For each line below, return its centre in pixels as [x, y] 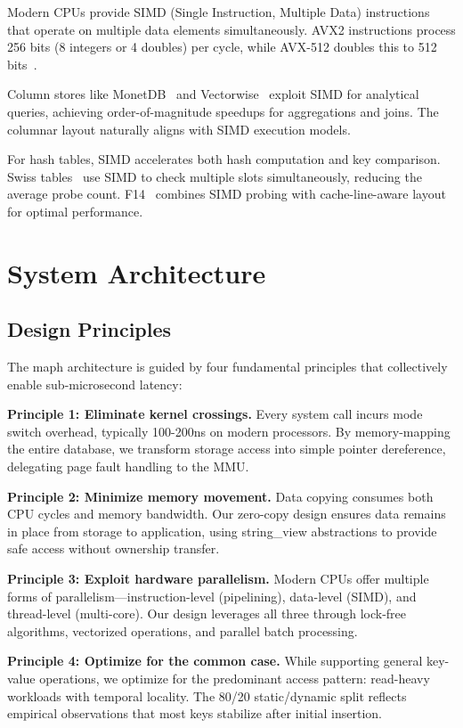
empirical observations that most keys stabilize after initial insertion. [195, 713]
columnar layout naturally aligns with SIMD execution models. [179, 129]
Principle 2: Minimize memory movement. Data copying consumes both [220, 496]
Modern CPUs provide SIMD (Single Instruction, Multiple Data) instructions [219, 12]
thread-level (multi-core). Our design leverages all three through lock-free [207, 613]
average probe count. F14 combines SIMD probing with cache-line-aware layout [227, 194]
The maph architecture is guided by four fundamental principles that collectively [227, 367]
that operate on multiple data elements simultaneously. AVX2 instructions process [231, 29]
